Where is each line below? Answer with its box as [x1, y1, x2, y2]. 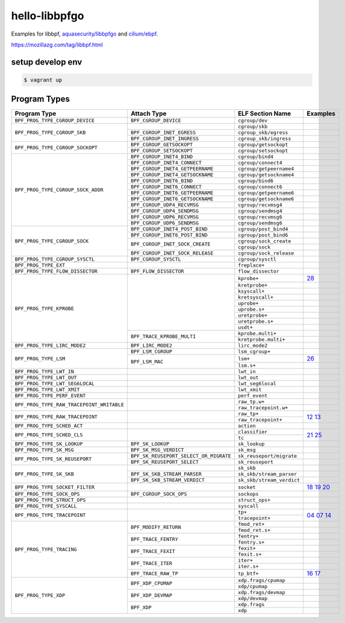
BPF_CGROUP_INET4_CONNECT [130, 160, 202, 166]
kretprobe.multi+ [238, 337, 285, 343]
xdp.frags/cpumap [238, 577, 285, 584]
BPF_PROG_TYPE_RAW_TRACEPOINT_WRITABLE [14, 402, 125, 408]
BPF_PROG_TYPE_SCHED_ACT [14, 423, 83, 429]
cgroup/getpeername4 [238, 166, 294, 172]
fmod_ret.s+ [238, 527, 271, 534]
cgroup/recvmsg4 [238, 202, 282, 208]
